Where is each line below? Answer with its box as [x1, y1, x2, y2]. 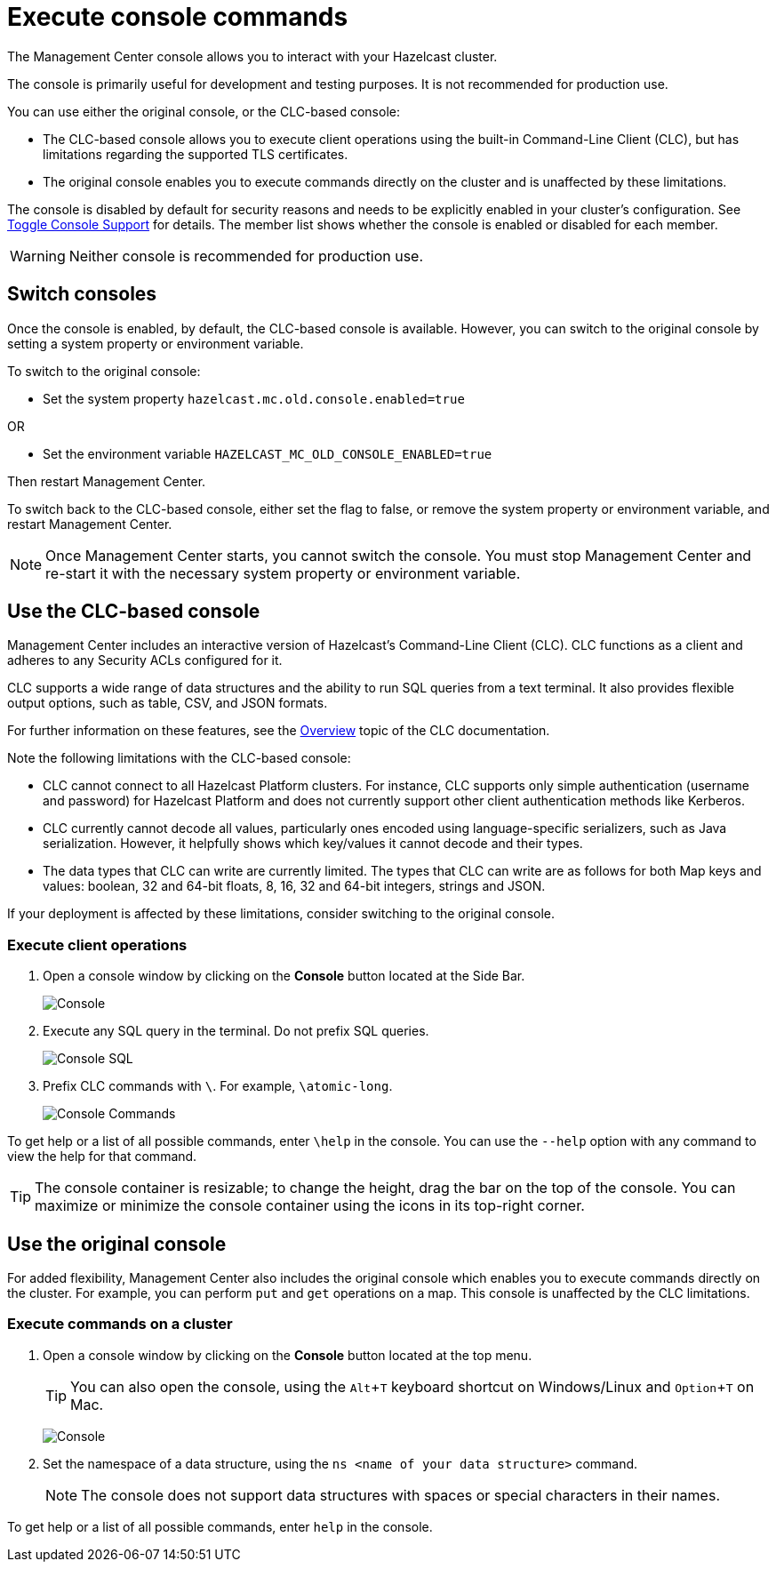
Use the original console [7, 1232, 227, 1255]
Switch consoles [7, 283, 157, 306]
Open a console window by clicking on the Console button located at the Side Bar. [43, 968, 525, 984]
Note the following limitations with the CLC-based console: [7, 750, 351, 766]
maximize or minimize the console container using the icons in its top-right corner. [35, 1197, 585, 1215]
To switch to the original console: [7, 363, 201, 379]
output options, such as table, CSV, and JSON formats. [7, 695, 328, 711]
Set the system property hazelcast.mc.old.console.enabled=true [43, 390, 465, 406]
